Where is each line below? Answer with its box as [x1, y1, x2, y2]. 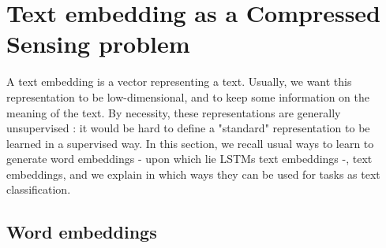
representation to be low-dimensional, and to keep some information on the [6, 88, 370, 105]
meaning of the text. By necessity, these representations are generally [6, 104, 341, 120]
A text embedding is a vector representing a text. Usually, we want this [6, 73, 352, 90]
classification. [6, 181, 71, 198]
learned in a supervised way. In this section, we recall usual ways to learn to [6, 135, 374, 151]
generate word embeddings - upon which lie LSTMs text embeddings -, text [6, 150, 373, 167]
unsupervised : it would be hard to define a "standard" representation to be [6, 120, 370, 136]
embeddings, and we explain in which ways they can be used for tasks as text [6, 165, 380, 182]
